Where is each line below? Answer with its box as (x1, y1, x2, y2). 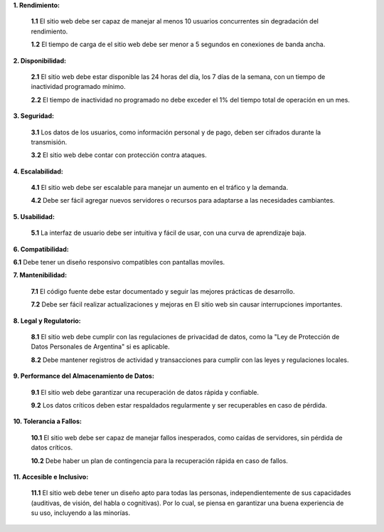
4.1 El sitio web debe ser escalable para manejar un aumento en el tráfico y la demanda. (31, 183, 288, 192)
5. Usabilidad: (13, 212, 55, 220)
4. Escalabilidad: (13, 167, 63, 176)
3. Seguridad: (13, 112, 55, 120)
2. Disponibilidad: (13, 56, 67, 65)
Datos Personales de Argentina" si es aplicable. (31, 342, 170, 351)
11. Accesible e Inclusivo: (13, 472, 89, 481)
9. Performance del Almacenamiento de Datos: (13, 372, 154, 381)
